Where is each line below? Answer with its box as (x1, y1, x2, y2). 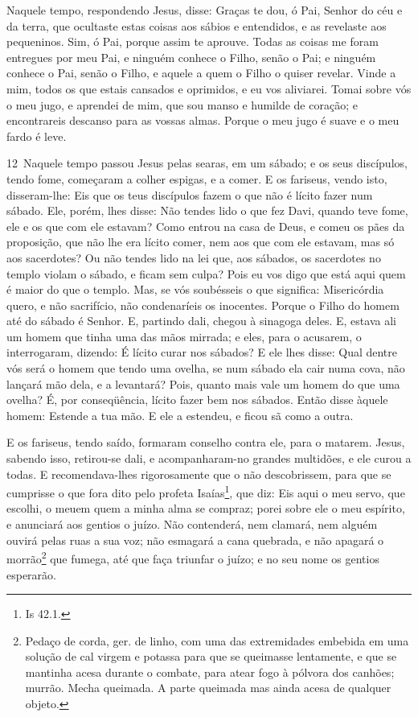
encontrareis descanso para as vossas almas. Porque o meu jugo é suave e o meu (6, 112, 400, 129)
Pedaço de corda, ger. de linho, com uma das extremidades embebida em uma (25, 632, 409, 649)
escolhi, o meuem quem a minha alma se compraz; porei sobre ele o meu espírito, (6, 500, 405, 517)
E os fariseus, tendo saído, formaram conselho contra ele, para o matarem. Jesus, (6, 434, 405, 451)
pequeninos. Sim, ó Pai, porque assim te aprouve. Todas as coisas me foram (6, 33, 379, 50)
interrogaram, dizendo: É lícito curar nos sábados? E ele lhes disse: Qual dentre (6, 344, 398, 361)
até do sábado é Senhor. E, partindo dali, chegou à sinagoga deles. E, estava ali (6, 312, 396, 329)
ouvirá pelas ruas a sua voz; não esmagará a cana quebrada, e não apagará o (6, 531, 384, 548)
